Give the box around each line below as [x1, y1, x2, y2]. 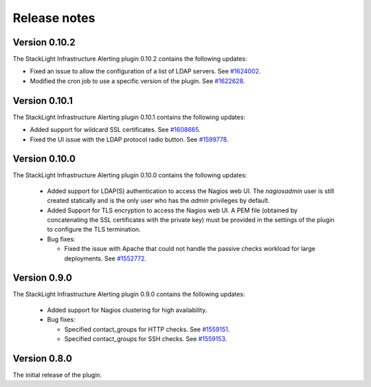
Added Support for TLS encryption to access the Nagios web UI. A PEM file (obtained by [47, 206, 298, 214]
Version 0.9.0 [12, 272, 72, 284]
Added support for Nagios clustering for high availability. [47, 306, 207, 314]
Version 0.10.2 [12, 36, 76, 48]
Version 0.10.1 [12, 95, 74, 107]
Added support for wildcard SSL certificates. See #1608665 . [30, 126, 201, 134]
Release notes [12, 10, 95, 25]
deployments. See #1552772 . [64, 254, 147, 263]
